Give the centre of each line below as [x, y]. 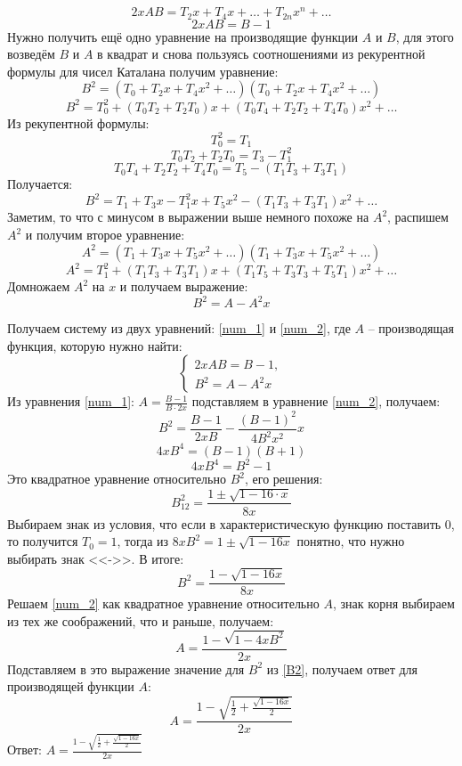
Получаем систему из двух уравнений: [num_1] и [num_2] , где [179, 328]
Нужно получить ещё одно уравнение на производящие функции [183, 36]
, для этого [425, 36]
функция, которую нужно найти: [95, 345]
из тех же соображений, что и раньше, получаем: [141, 620]
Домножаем [39, 286]
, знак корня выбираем [393, 603]
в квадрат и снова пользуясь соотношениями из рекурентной [261, 54]
